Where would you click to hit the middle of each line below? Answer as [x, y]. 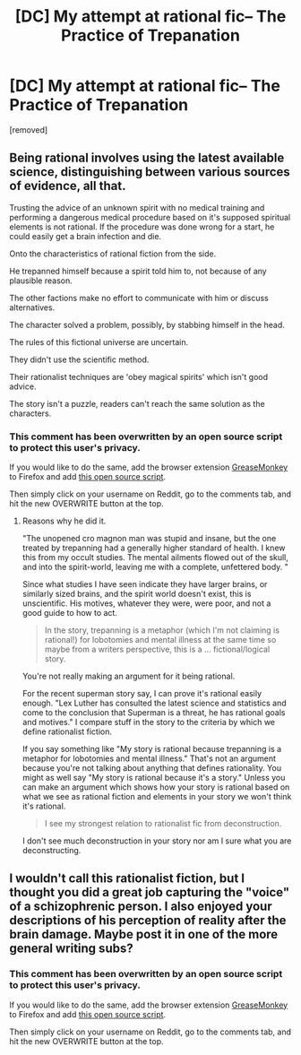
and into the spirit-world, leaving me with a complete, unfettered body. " [155, 567]
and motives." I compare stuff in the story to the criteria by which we [149, 722]
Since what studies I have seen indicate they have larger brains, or [145, 584]
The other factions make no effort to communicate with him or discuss [139, 298]
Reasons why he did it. [64, 521]
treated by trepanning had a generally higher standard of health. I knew [154, 548]
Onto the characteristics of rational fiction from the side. [113, 254]
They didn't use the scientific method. [79, 359]
